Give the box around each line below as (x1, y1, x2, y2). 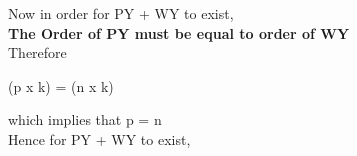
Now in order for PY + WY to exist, (8, 3, 234, 23)
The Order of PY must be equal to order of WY (8, 22, 350, 43)
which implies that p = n (8, 109, 162, 130)
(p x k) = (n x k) (8, 75, 114, 96)
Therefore (8, 42, 67, 63)
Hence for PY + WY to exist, (8, 128, 191, 149)
